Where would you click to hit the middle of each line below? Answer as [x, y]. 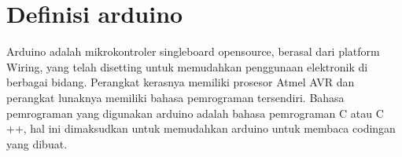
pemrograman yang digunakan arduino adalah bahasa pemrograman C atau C [195, 113]
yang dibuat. [37, 143]
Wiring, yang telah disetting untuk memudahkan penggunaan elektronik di [187, 66]
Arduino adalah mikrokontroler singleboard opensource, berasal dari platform [193, 51]
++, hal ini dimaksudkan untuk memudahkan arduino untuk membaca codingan [201, 128]
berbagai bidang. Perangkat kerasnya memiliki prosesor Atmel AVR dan [181, 82]
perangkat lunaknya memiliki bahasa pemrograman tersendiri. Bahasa [175, 97]
